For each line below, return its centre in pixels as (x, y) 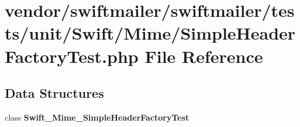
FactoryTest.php (72, 56)
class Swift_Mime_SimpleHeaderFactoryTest (97, 117)
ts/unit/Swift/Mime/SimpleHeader (150, 33)
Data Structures (54, 93)
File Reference (204, 56)
